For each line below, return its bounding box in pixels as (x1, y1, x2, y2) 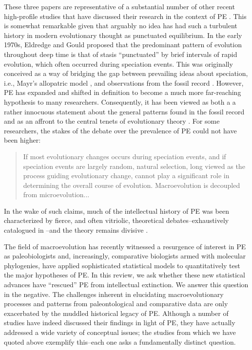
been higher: (4, 135, 41, 145)
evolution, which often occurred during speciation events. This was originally (4, 58, 233, 69)
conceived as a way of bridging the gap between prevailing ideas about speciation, (4, 68, 248, 78)
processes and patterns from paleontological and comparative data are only (4, 298, 228, 309)
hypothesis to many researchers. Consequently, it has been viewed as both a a (4, 96, 236, 107)
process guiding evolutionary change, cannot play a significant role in (23, 170, 230, 181)
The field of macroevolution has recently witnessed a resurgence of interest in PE (4, 241, 246, 251)
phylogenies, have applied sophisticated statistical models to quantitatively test (4, 260, 240, 270)
